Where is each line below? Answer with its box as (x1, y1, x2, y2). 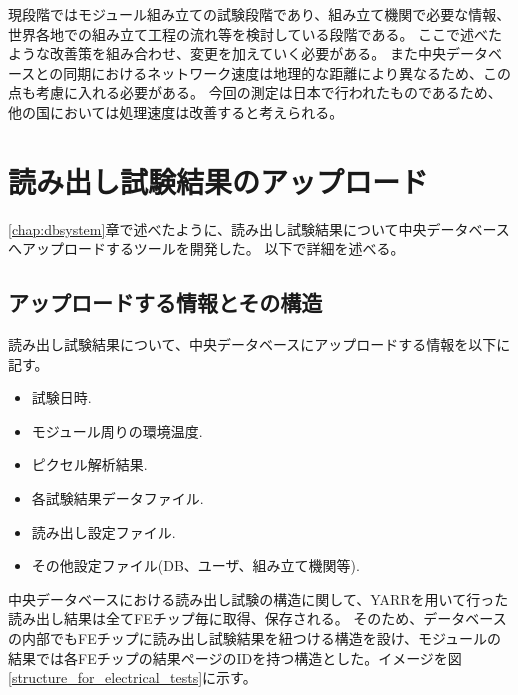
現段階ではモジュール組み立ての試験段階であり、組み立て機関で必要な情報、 (8, 4, 511, 24)
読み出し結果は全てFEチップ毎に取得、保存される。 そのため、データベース (8, 608, 507, 629)
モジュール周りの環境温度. (31, 420, 203, 441)
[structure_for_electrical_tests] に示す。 (8, 667, 257, 688)
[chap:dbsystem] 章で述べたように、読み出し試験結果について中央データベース (8, 218, 510, 239)
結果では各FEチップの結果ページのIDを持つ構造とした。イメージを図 (8, 647, 462, 668)
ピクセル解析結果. (31, 454, 148, 475)
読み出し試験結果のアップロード (8, 160, 429, 201)
